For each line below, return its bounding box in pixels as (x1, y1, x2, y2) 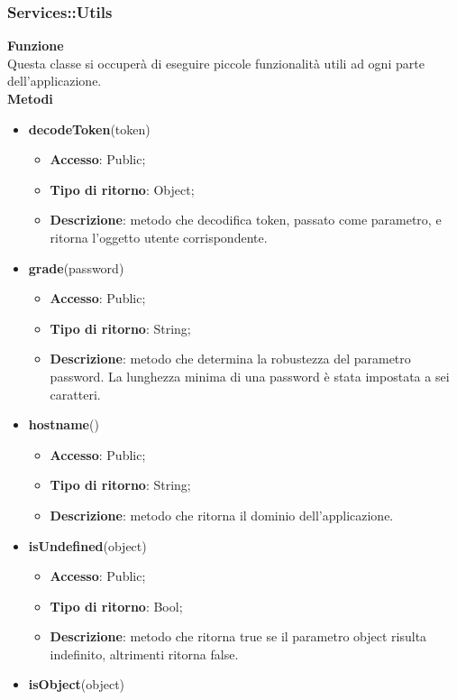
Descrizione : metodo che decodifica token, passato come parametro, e (50, 210, 442, 229)
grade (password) (28, 258, 124, 277)
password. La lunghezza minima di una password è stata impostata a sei (50, 366, 450, 385)
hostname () (28, 415, 99, 434)
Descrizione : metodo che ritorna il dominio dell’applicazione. (50, 505, 394, 524)
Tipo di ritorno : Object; (50, 180, 195, 198)
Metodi (7, 89, 53, 107)
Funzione (7, 36, 64, 55)
